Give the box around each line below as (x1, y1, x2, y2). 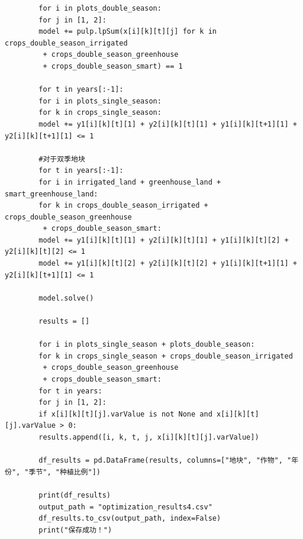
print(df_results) (38, 490, 111, 499)
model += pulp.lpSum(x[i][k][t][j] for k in (38, 27, 217, 36)
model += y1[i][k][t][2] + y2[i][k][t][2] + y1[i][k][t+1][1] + (38, 259, 297, 268)
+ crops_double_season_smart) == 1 (43, 62, 183, 70)
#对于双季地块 (38, 154, 85, 163)
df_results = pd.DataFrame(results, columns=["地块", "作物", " (38, 456, 292, 465)
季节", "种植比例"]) (28, 467, 101, 476)
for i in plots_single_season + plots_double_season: (38, 340, 255, 349)
